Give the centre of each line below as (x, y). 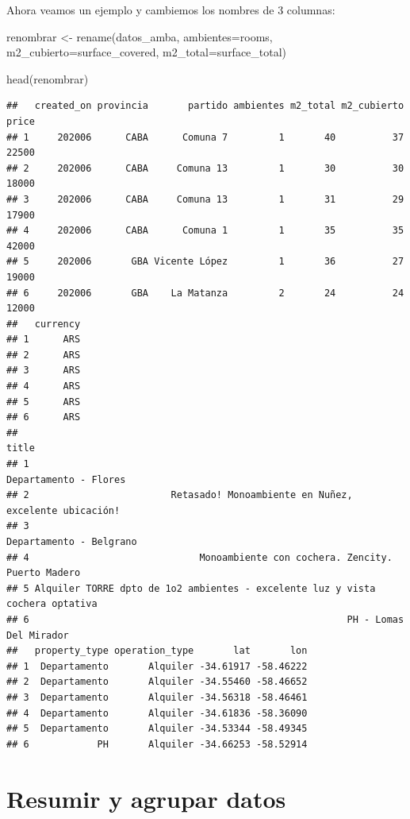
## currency (44, 324)
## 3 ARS (44, 371)
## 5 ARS (44, 402)
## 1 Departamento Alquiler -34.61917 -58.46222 (157, 666)
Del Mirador (38, 635)
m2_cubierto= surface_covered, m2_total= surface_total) (147, 52)
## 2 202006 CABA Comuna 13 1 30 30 (205, 168)
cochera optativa (52, 604)
